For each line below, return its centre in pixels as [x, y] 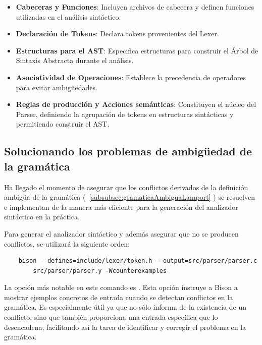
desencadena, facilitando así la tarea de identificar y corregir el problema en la [125, 327]
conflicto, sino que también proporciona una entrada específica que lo [111, 317]
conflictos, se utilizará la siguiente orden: [67, 243]
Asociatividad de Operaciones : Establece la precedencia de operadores [131, 77]
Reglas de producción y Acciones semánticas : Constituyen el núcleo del [136, 104]
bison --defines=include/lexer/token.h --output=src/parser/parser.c [138, 261]
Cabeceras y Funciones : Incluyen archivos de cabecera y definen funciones [135, 7]
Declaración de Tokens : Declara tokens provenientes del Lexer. [117, 34]
